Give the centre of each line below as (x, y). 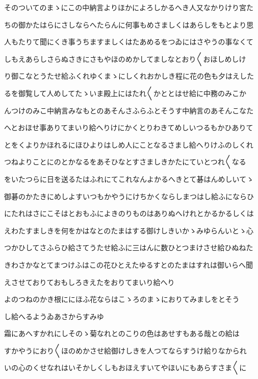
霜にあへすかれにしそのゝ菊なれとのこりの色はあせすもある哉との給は (122, 333)
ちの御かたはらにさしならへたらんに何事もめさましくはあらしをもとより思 (129, 24)
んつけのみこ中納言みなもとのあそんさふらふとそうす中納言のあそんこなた (129, 110)
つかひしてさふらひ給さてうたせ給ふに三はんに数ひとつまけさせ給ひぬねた (129, 247)
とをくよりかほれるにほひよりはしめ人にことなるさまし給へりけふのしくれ (129, 144)
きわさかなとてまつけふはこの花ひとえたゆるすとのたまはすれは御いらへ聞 (128, 264)
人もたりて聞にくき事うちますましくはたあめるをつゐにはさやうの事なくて (129, 42)
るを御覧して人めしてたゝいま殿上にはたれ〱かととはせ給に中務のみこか (125, 93)
